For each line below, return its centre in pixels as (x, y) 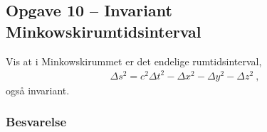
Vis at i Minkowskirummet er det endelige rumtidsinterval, (134, 61)
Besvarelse (36, 122)
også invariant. (38, 90)
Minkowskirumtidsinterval (104, 31)
